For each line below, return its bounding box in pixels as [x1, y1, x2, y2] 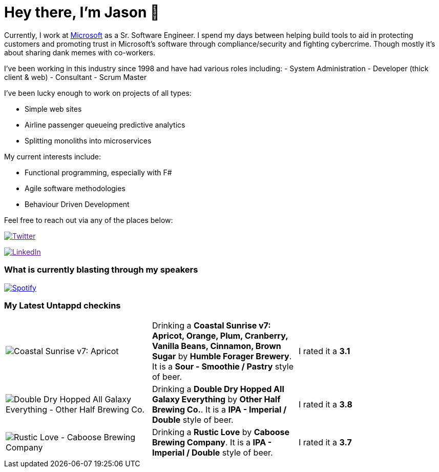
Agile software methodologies [25, 183, 126, 193]
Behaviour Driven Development [25, 199, 130, 209]
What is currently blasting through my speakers [4, 264, 198, 275]
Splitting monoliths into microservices [25, 136, 152, 145]
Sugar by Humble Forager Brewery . [152, 351, 292, 362]
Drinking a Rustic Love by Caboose [152, 427, 289, 438]
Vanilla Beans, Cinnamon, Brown [152, 341, 281, 352]
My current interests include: [4, 152, 101, 161]
